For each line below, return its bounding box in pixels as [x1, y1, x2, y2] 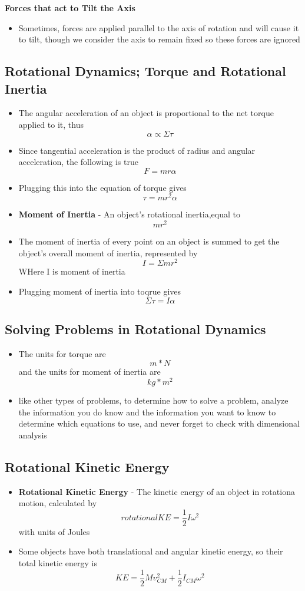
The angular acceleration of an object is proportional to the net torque [18, 107, 274, 119]
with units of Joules [18, 525, 90, 537]
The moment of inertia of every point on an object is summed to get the [18, 235, 280, 247]
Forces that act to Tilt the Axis [5, 2, 135, 14]
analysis [18, 428, 47, 441]
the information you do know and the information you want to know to [18, 405, 276, 418]
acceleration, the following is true [18, 156, 138, 168]
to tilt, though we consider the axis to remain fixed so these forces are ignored [18, 33, 300, 45]
